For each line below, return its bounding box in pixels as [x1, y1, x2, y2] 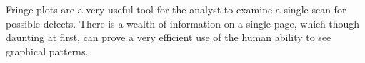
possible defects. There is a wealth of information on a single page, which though [6, 16, 360, 30]
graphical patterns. [6, 43, 89, 58]
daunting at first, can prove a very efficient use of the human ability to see [6, 30, 331, 45]
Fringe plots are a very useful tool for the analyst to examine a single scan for [6, 2, 346, 16]
